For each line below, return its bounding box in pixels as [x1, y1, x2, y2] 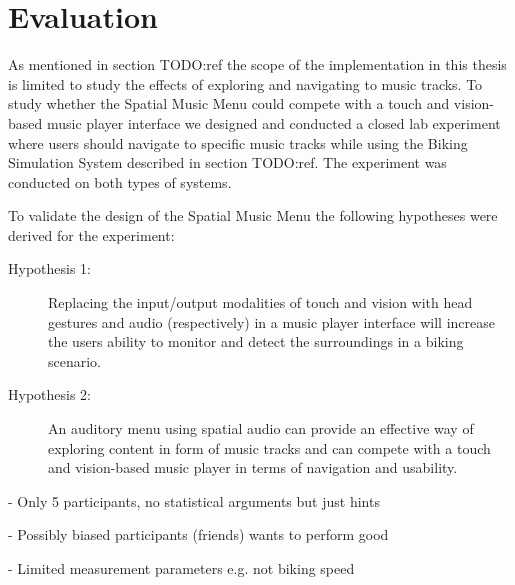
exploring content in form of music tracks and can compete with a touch [48, 437, 491, 458]
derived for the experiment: [8, 224, 175, 245]
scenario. [48, 350, 102, 371]
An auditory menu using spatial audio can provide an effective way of [48, 418, 474, 439]
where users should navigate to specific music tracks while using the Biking [8, 132, 468, 153]
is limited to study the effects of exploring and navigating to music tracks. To [8, 73, 483, 94]
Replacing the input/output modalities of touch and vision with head [48, 292, 473, 313]
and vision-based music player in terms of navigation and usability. [48, 457, 458, 478]
